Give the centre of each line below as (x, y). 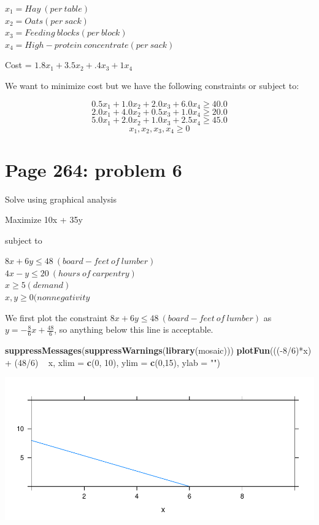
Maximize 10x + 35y (44, 220)
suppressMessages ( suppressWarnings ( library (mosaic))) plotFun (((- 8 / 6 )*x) (158, 350)
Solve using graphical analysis (61, 199)
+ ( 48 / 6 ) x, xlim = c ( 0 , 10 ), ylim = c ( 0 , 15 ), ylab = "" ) (113, 362)
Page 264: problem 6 (94, 169)
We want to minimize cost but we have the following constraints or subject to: (152, 85)
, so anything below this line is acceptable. (134, 329)
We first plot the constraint (56, 317)
